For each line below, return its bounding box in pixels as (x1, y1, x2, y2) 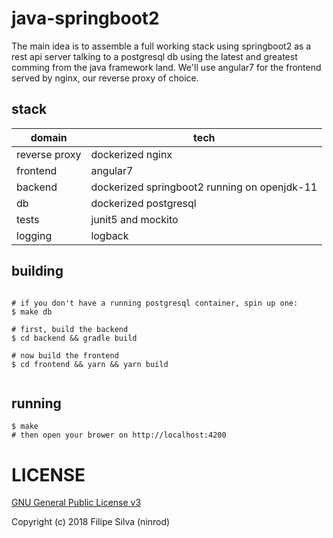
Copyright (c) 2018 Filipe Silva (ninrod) (11, 516, 171, 528)
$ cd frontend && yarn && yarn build (11, 359, 169, 369)
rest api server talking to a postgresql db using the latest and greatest (11, 50, 298, 62)
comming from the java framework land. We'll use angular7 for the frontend (11, 61, 322, 73)
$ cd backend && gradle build (11, 333, 138, 343)
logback (90, 228, 129, 242)
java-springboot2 (11, 7, 160, 30)
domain (30, 130, 68, 144)
